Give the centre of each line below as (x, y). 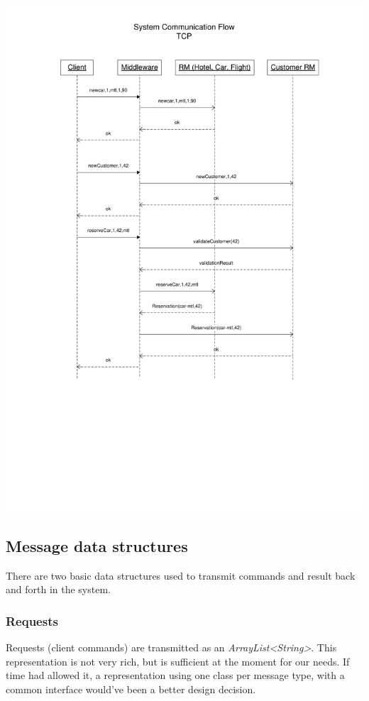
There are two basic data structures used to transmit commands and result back (181, 575)
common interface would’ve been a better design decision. (131, 689)
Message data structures (97, 545)
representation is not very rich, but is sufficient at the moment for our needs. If (178, 661)
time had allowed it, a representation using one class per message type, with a (175, 675)
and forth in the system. (58, 589)
